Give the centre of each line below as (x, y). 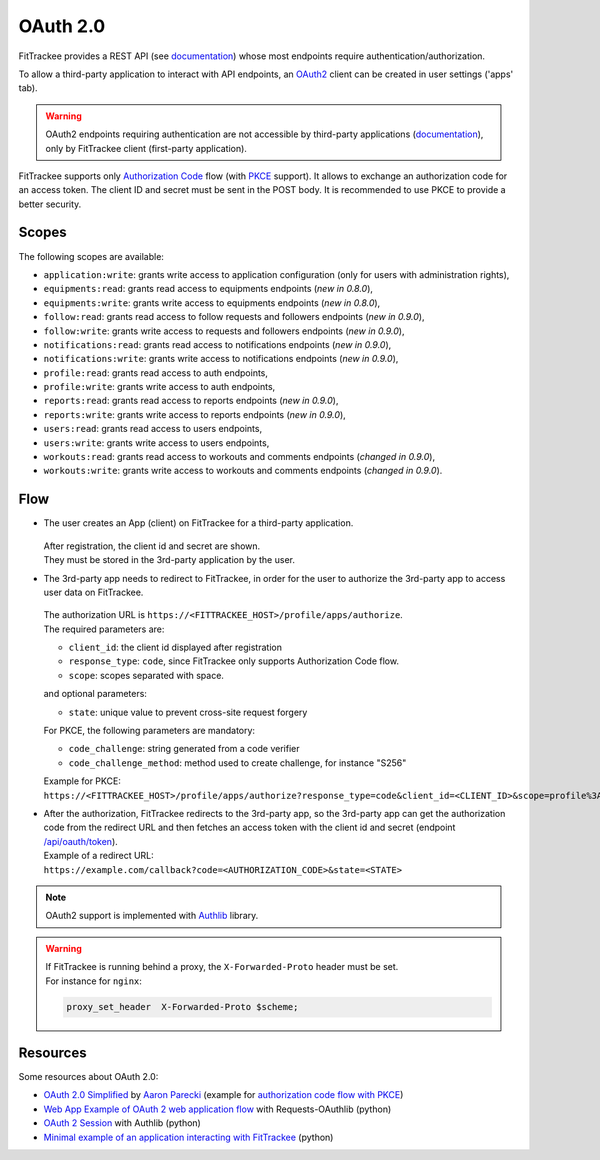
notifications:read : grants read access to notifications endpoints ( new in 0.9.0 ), (217, 344)
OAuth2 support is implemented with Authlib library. (152, 916)
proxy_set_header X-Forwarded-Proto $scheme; (182, 1007)
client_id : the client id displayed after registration (175, 647)
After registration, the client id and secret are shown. (152, 546)
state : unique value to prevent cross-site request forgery (188, 712)
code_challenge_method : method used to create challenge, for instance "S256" (237, 762)
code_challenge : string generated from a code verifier (184, 749)
